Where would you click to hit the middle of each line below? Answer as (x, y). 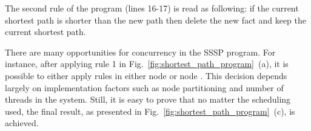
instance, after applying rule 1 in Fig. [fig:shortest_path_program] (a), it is (147, 64)
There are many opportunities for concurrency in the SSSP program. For (140, 52)
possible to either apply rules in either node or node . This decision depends (146, 75)
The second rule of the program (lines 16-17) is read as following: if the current (152, 8)
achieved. (22, 123)
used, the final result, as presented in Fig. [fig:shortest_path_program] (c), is (150, 111)
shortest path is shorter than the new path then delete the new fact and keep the (156, 20)
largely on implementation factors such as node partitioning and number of (144, 87)
